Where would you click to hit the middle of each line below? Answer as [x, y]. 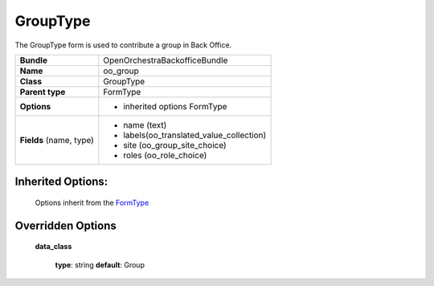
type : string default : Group [100, 264]
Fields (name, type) [57, 140]
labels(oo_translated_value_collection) [195, 135]
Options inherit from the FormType [92, 202]
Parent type [43, 92]
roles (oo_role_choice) [165, 155]
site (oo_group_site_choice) [175, 145]
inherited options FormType [175, 106]
